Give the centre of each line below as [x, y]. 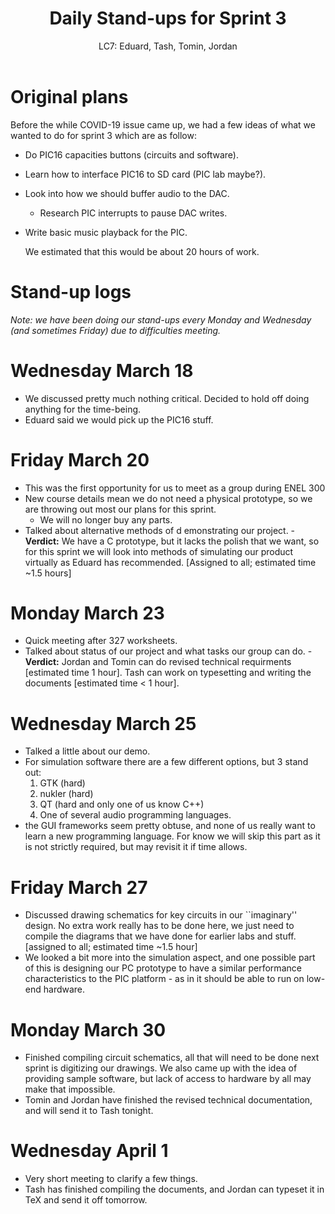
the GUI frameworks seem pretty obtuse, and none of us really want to [170, 826]
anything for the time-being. [83, 409]
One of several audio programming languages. [135, 815]
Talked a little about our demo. [87, 751]
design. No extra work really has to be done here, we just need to [159, 926]
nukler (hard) [66, 794]
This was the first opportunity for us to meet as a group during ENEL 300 [175, 488]
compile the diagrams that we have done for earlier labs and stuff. [160, 936]
